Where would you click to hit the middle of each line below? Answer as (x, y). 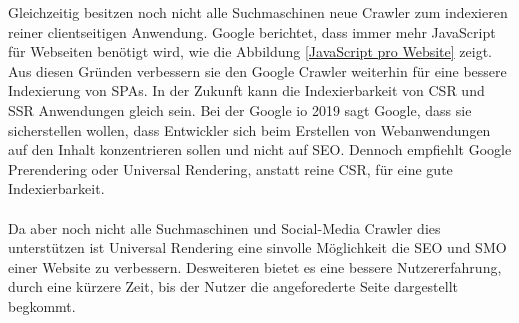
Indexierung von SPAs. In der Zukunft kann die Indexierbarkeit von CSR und (246, 90)
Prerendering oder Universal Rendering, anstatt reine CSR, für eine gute (230, 168)
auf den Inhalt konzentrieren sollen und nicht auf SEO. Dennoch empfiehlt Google (260, 149)
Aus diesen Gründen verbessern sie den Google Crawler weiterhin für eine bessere (257, 70)
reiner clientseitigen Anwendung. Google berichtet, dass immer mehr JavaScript (252, 31)
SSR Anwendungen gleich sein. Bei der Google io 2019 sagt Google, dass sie (240, 109)
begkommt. (42, 305)
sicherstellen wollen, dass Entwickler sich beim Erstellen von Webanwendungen (249, 129)
